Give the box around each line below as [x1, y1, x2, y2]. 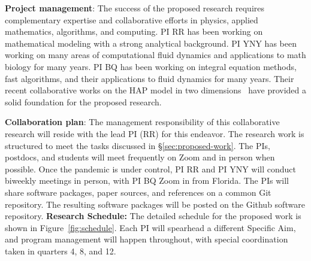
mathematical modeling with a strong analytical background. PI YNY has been [5, 37, 297, 49]
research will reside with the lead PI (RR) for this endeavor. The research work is [5, 127, 304, 139]
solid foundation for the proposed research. [5, 95, 162, 108]
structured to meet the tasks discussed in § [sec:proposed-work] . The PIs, [5, 139, 270, 151]
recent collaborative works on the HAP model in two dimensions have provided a [5, 84, 307, 96]
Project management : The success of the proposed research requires [5, 2, 265, 14]
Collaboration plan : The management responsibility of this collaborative [5, 116, 280, 128]
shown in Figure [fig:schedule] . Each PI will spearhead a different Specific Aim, [5, 221, 296, 233]
